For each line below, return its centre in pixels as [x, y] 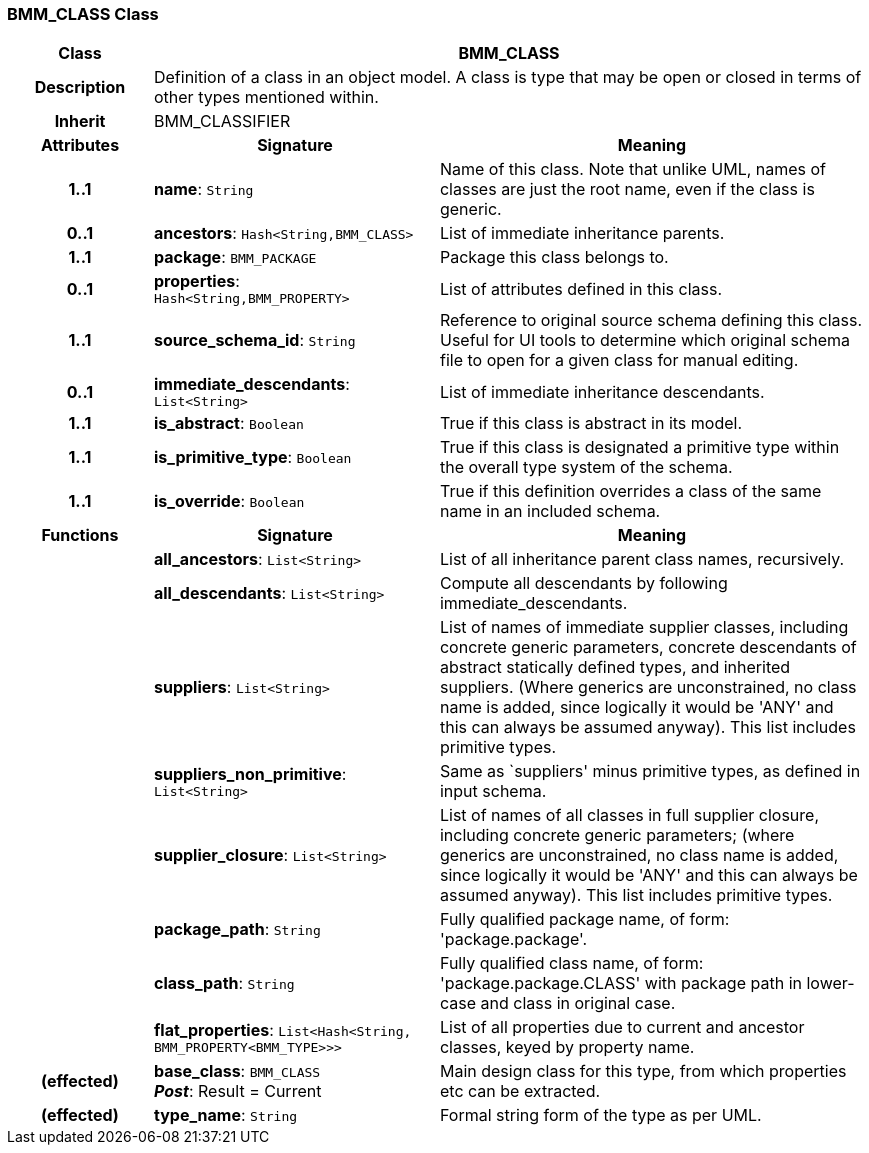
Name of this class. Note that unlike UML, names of [633, 169]
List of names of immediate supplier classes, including [644, 627]
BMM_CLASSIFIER [222, 121]
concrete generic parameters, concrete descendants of [648, 647]
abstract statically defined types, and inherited [615, 667]
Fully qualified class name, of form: [571, 963]
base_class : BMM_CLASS [237, 1071]
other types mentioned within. [266, 97]
